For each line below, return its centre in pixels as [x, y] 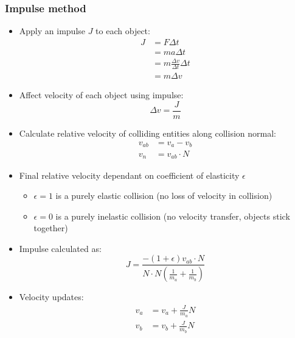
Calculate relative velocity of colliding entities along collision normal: [147, 133]
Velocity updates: [51, 297]
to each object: [123, 31]
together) [51, 228]
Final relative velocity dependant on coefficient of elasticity [129, 175]
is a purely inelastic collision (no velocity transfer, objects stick [173, 216]
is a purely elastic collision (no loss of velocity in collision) [164, 196]
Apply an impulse [52, 31]
